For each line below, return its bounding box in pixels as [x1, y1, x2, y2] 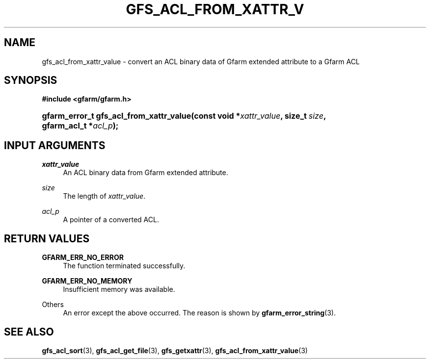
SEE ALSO [4, 325, 54, 338]
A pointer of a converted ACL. [63, 215, 159, 224]
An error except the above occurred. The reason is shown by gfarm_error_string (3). [63, 309, 336, 317]
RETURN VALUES [4, 232, 90, 245]
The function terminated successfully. [63, 261, 186, 270]
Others [42, 300, 64, 309]
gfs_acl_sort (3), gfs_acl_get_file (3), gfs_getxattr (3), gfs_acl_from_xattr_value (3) [42, 346, 308, 355]
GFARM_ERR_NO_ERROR [42, 253, 124, 262]
